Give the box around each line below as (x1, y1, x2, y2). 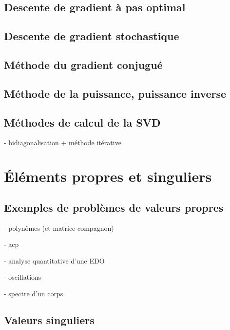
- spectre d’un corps (4, 288, 63, 298)
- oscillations (4, 272, 41, 282)
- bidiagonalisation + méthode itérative (4, 137, 121, 148)
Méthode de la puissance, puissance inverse (4, 86, 227, 101)
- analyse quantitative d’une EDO (4, 255, 105, 265)
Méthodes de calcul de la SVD (4, 114, 161, 130)
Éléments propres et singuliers (4, 166, 212, 186)
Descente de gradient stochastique (4, 28, 179, 44)
